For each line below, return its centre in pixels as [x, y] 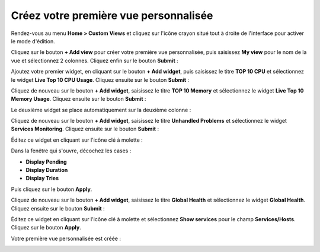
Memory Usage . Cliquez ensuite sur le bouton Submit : [79, 99]
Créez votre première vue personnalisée [112, 15]
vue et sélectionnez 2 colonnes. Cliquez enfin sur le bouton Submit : [95, 60]
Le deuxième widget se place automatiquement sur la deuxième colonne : [101, 110]
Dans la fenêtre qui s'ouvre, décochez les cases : [71, 151]
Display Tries [42, 178]
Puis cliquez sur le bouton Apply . [52, 189]
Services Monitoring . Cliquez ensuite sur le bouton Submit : [85, 129]
